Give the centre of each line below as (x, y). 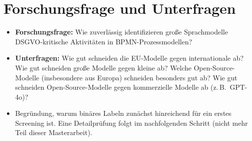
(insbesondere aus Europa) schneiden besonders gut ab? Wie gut (139, 77)
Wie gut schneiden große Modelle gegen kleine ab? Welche (103, 67)
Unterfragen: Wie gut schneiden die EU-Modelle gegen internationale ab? (129, 58)
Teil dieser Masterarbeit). (54, 132)
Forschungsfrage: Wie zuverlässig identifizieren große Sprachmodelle (122, 32)
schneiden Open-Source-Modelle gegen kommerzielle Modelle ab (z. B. (121, 87)
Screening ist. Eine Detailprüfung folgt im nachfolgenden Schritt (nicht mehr (131, 123)
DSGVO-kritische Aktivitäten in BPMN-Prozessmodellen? (103, 41)
